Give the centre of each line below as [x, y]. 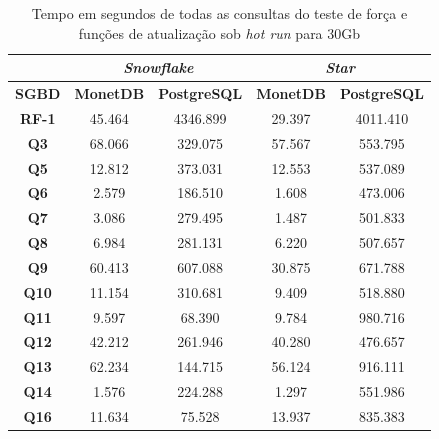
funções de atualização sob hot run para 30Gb [219, 32]
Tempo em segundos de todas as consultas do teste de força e [219, 13]
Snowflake [158, 67]
